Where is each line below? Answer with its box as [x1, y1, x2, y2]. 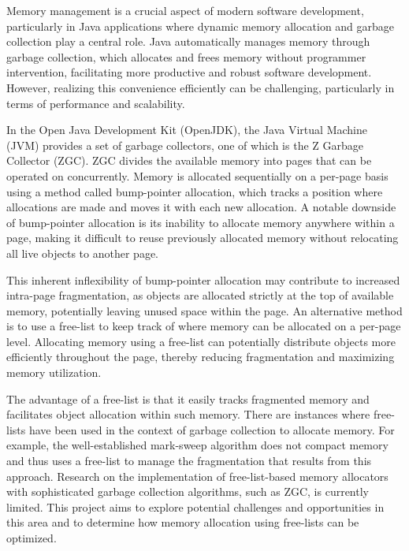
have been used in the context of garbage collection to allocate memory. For [28, 421, 395, 437]
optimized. [6, 530, 57, 545]
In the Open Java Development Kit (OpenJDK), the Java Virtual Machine [6, 121, 367, 138]
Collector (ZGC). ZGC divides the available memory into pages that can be [6, 152, 372, 169]
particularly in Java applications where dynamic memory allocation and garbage [6, 17, 395, 34]
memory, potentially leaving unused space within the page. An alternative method [6, 302, 403, 318]
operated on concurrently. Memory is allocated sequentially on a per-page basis [6, 167, 389, 184]
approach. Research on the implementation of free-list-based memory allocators [6, 467, 389, 484]
